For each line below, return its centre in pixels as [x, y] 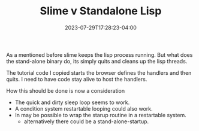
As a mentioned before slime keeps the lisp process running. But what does [99, 54]
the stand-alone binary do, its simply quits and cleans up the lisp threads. [97, 61]
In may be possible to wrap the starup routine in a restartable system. [101, 115]
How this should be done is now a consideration [66, 90]
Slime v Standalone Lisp [101, 11]
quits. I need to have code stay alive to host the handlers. [77, 79]
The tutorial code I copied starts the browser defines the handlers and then [99, 72]
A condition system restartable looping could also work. [84, 108]
